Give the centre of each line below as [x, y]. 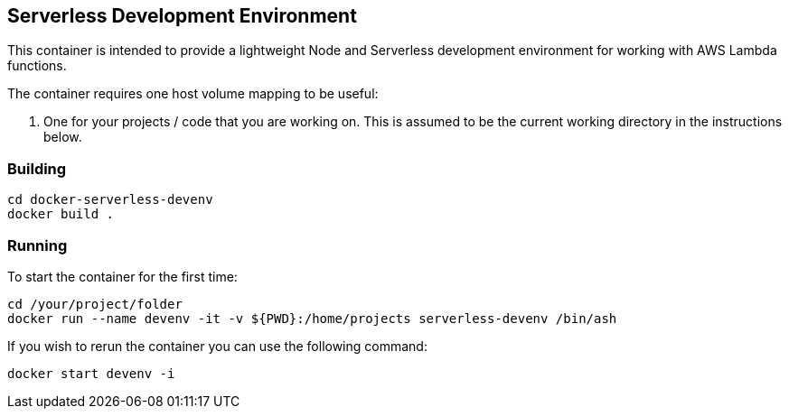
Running [38, 245]
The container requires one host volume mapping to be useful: [193, 94]
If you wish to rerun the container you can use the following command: [217, 346]
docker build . [61, 214]
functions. [37, 66]
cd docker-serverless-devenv [110, 200]
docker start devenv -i [91, 373]
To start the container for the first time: [122, 276]
